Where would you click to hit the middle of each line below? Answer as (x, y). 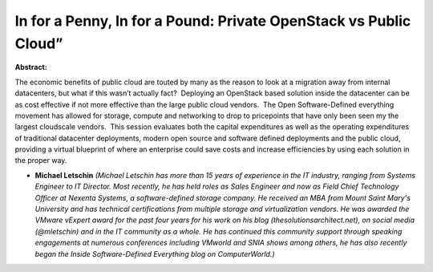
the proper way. (41, 160)
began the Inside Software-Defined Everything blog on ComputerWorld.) (155, 254)
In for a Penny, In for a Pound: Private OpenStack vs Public (213, 21)
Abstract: (31, 67)
